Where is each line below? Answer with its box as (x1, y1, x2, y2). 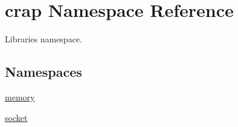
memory (5, 90, 35, 103)
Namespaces (5, 62, 82, 81)
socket (5, 111, 28, 123)
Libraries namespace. (5, 33, 82, 45)
